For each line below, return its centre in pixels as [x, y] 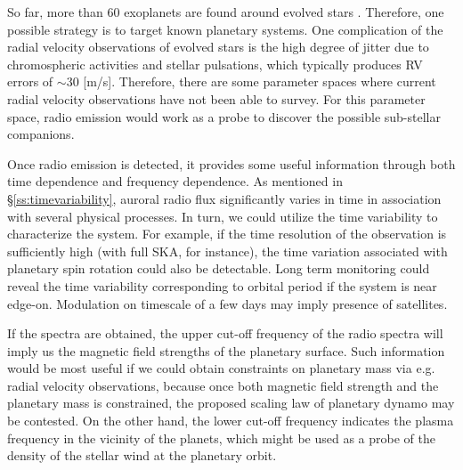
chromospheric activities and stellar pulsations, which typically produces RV [215, 64]
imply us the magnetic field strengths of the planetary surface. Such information [226, 350]
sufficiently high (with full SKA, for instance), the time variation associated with [227, 251]
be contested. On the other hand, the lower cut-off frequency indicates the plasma [231, 421]
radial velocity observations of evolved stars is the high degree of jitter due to [218, 47]
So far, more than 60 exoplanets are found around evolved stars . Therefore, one [226, 12]
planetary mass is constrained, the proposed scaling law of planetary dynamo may [231, 403]
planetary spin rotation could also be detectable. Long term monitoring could [219, 268]
